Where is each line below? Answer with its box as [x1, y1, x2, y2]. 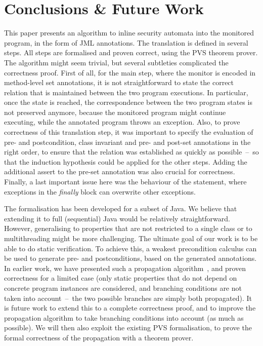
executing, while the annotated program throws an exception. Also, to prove [4, 117, 240, 127]
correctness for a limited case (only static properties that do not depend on [4, 273, 237, 283]
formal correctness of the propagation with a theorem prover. [4, 332, 194, 342]
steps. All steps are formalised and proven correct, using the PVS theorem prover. [4, 47, 258, 58]
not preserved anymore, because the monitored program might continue [4, 106, 226, 117]
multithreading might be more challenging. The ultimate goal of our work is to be [4, 233, 258, 243]
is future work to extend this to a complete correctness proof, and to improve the [4, 302, 256, 313]
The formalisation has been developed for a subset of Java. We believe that [4, 203, 237, 214]
